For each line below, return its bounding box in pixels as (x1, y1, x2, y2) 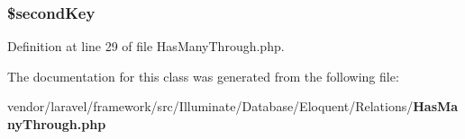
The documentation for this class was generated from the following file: (7, 66, 399, 85)
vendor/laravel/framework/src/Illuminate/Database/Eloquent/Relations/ (7, 97, 414, 116)
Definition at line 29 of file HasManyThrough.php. (7, 37, 285, 56)
